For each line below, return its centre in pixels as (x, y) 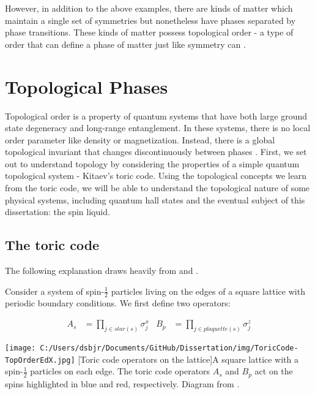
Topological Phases (87, 86)
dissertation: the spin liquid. (57, 212)
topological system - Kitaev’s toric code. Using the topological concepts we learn (156, 176)
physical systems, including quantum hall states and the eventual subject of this (155, 199)
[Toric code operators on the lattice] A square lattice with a (188, 359)
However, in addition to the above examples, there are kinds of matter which (149, 8)
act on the (274, 371)
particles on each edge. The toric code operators (120, 371)
